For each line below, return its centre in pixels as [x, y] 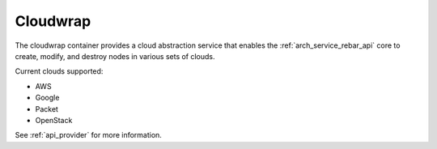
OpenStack [54, 120]
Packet [47, 109]
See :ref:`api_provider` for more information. [88, 135]
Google [47, 98]
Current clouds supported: [59, 71]
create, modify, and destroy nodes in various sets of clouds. [115, 56]
